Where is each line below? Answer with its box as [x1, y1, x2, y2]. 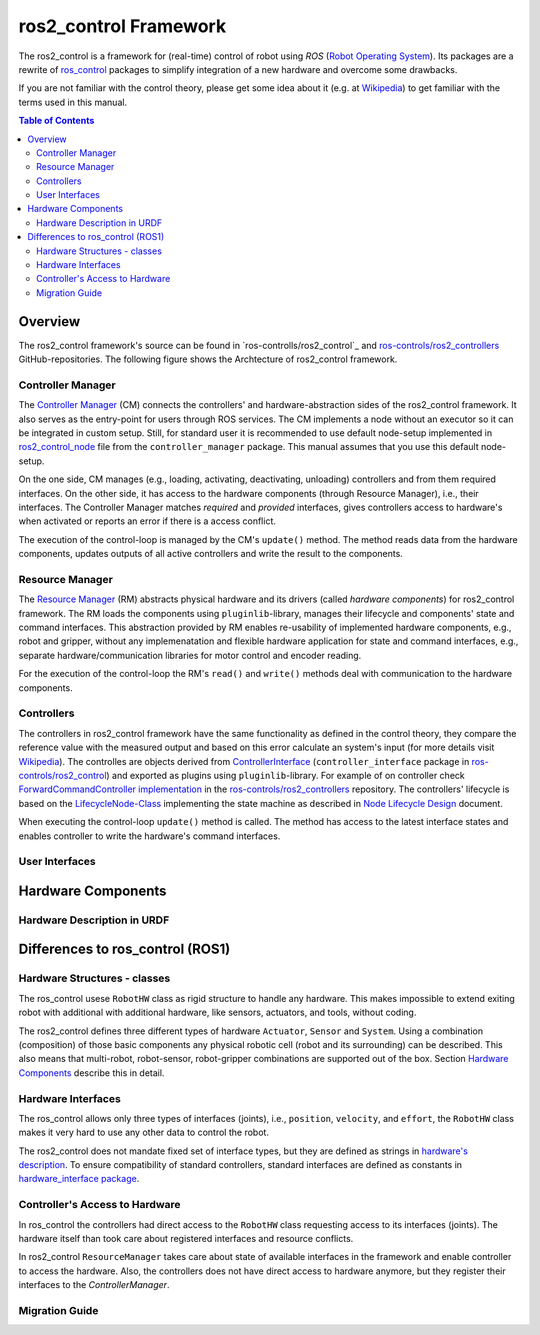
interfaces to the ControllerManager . [18, 1279, 170, 1291]
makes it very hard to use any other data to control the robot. [18, 1126, 270, 1139]
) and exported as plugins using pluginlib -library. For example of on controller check [106, 769, 465, 781]
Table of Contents [18, 115, 95, 127]
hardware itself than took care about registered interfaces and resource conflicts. [18, 1232, 354, 1244]
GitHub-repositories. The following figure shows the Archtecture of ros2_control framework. [18, 353, 398, 365]
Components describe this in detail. [18, 1066, 165, 1079]
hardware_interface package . [18, 1173, 140, 1185]
